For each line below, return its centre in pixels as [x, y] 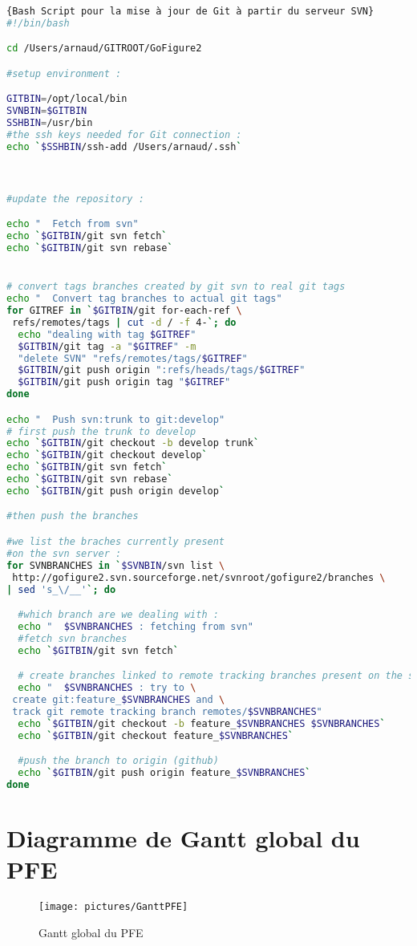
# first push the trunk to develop [101, 431]
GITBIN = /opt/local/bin [67, 99]
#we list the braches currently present [116, 542]
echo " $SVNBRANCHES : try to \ [107, 688]
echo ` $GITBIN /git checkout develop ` [107, 455]
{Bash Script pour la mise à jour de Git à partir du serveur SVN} [190, 11]
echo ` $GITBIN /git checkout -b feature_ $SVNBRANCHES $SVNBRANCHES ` [202, 723]
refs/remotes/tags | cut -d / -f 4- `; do [124, 322]
